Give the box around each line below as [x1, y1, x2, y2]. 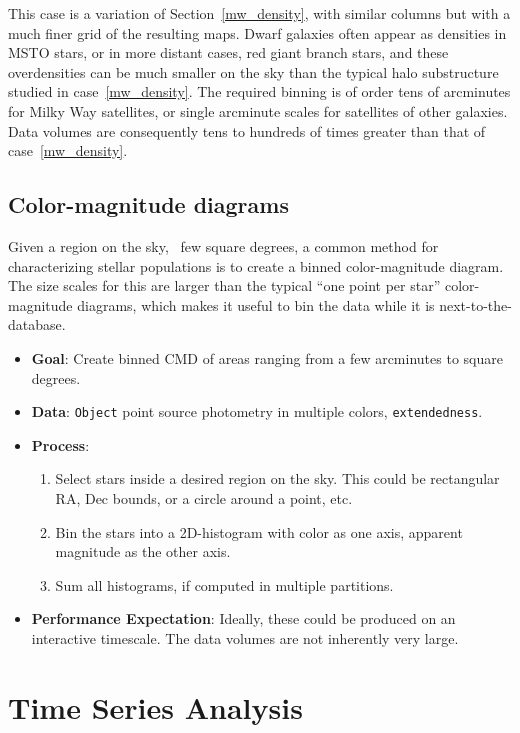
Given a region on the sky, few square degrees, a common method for [8, 235, 439, 256]
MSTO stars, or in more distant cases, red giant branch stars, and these [8, 42, 449, 63]
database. [8, 314, 66, 335]
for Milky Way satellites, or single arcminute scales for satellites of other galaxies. [8, 100, 508, 121]
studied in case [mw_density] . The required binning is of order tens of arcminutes [8, 81, 511, 102]
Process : [31, 434, 90, 455]
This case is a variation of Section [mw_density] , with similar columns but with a [8, 3, 511, 23]
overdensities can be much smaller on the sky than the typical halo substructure [8, 61, 499, 82]
